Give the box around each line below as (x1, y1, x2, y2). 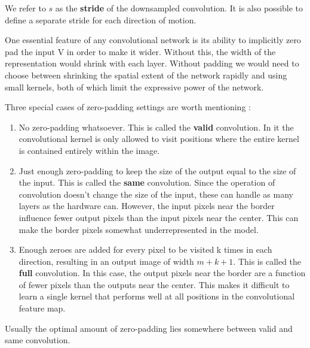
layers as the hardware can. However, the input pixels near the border (19, 199, 275, 212)
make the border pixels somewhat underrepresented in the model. (19, 223, 259, 235)
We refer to (5, 2, 46, 14)
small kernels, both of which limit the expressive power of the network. (5, 80, 264, 93)
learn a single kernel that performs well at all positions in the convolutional (19, 290, 295, 302)
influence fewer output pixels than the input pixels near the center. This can (19, 211, 299, 223)
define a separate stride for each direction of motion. (5, 13, 197, 26)
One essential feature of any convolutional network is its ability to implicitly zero (5, 34, 301, 46)
